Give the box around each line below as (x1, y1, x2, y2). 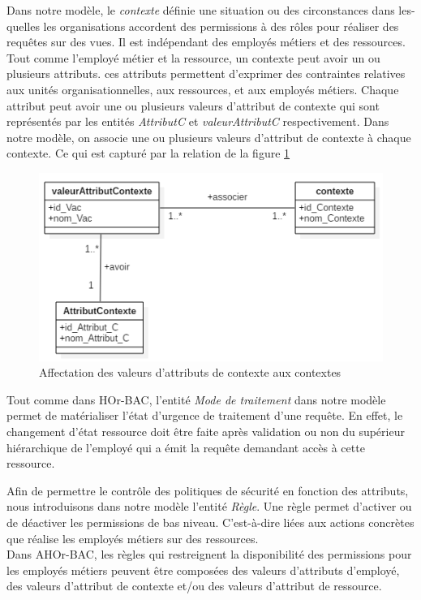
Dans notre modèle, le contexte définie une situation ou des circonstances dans (6, 2, 395, 18)
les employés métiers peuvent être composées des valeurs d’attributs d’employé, (6, 561, 400, 578)
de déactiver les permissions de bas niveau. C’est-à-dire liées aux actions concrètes (6, 514, 415, 531)
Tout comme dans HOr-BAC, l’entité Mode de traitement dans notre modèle (6, 391, 386, 408)
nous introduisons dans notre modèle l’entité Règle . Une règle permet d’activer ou (6, 498, 412, 515)
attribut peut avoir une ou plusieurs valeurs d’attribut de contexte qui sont (6, 97, 380, 114)
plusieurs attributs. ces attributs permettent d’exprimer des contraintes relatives (6, 65, 406, 82)
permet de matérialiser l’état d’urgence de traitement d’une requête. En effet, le (6, 407, 403, 424)
